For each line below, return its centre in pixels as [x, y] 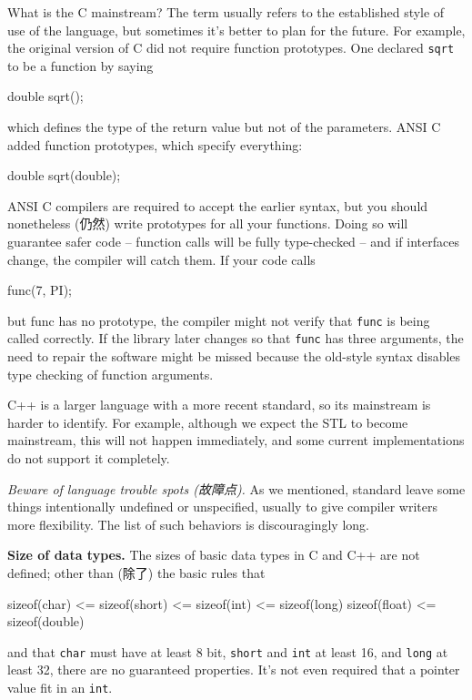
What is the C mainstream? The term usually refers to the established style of [226, 12]
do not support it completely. [89, 458]
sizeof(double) [46, 621]
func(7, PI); [40, 290]
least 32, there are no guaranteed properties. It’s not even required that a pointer [234, 670]
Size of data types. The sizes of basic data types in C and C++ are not [214, 555]
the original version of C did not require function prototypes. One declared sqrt [231, 48]
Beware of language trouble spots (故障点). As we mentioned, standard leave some [236, 488]
